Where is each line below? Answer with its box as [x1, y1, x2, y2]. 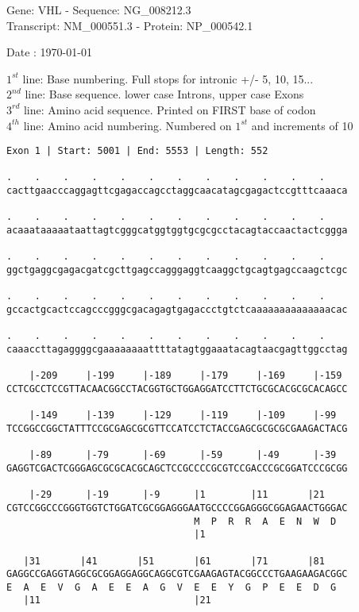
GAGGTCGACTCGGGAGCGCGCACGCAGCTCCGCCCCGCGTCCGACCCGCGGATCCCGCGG [6, 462, 348, 474]
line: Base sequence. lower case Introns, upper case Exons [25, 86, 304, 102]
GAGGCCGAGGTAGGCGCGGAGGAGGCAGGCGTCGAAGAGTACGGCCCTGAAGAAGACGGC [6, 568, 348, 580]
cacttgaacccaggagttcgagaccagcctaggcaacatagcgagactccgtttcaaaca [6, 185, 348, 197]
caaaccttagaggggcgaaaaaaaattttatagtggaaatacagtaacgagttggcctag [6, 344, 348, 355]
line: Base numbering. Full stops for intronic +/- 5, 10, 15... [22, 70, 314, 87]
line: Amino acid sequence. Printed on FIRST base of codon [23, 101, 316, 117]
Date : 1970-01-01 [6, 44, 92, 60]
